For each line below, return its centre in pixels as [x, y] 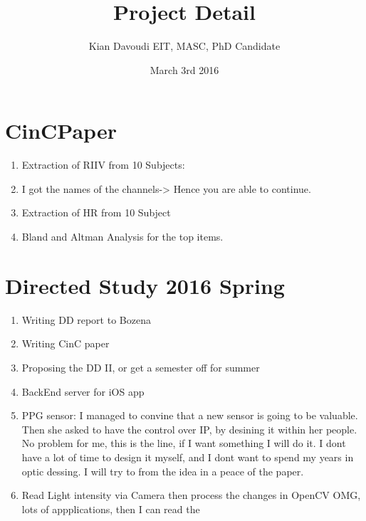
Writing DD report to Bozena [86, 319]
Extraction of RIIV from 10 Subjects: [103, 165]
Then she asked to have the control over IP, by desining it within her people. [189, 429]
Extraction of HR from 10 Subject [96, 212]
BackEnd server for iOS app [83, 391]
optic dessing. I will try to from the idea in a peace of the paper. [163, 471]
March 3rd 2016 [184, 69]
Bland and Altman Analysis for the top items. [122, 237]
